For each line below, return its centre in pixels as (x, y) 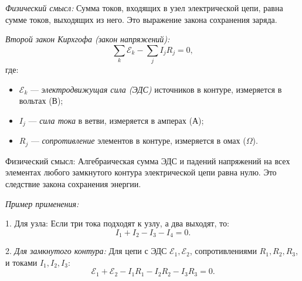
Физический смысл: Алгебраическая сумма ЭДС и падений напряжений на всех (148, 160)
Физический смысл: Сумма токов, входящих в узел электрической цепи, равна (144, 8)
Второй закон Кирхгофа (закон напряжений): (88, 39)
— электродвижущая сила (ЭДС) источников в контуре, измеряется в (156, 89)
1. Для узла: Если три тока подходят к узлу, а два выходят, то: (117, 223)
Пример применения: (42, 203)
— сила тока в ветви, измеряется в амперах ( (110, 120)
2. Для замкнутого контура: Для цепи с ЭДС (86, 251)
